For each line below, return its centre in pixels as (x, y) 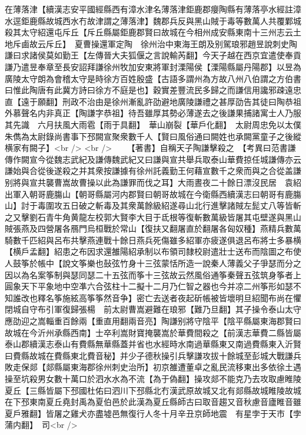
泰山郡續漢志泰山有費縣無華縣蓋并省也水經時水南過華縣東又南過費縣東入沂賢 (153, 344)
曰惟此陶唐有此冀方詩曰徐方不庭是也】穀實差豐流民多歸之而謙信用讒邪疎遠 (149, 90)
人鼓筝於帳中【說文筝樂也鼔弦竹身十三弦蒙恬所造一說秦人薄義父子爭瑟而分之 (153, 263)
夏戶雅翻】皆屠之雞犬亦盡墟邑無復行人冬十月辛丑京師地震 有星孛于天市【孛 (153, 413)
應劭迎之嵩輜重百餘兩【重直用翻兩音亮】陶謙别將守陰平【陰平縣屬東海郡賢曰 (153, 321)
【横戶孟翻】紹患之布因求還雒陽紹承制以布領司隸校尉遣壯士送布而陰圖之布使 (153, 251)
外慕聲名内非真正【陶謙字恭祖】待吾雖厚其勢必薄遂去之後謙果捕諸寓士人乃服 (153, 113)
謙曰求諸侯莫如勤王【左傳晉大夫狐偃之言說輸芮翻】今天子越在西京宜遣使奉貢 (153, 55)
